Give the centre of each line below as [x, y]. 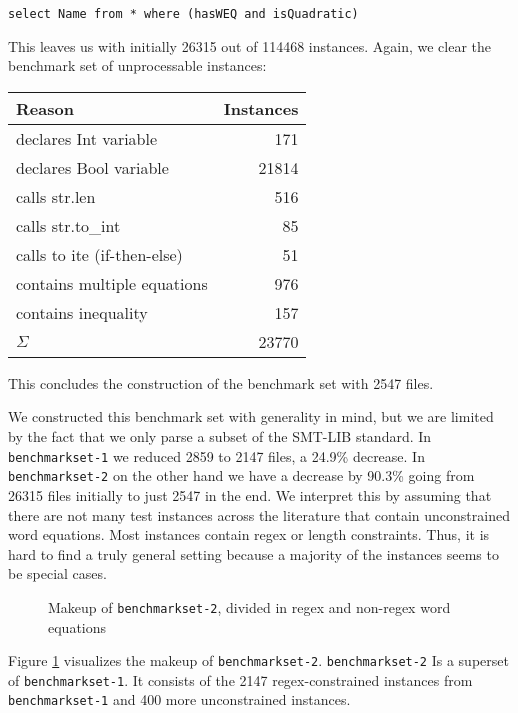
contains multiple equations [112, 283]
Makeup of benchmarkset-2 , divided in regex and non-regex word [249, 606]
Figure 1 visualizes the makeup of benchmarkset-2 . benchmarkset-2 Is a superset [258, 660]
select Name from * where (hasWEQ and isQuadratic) [183, 14]
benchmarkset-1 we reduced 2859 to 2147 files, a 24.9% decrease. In [216, 455]
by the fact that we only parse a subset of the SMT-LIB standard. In [220, 436]
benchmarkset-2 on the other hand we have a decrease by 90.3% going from [241, 475]
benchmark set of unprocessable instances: [137, 65]
